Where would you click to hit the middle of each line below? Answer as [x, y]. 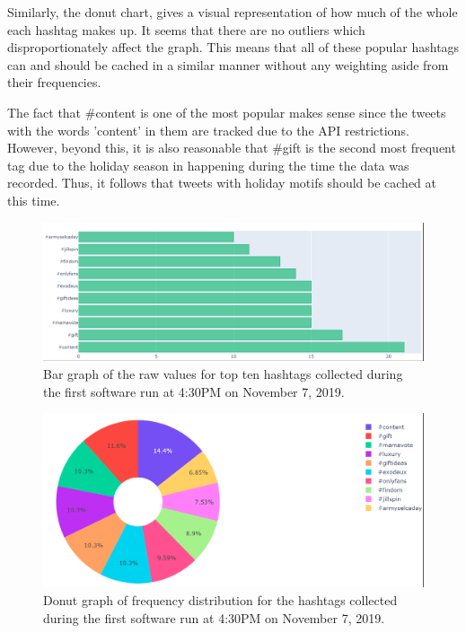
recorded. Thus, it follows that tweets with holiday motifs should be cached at [222, 183]
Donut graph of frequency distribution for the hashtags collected [220, 599]
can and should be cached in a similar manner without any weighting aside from [228, 64]
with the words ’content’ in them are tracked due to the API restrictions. [208, 130]
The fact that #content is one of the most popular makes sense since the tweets [227, 112]
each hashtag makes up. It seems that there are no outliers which [186, 29]
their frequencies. [54, 82]
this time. [34, 200]
